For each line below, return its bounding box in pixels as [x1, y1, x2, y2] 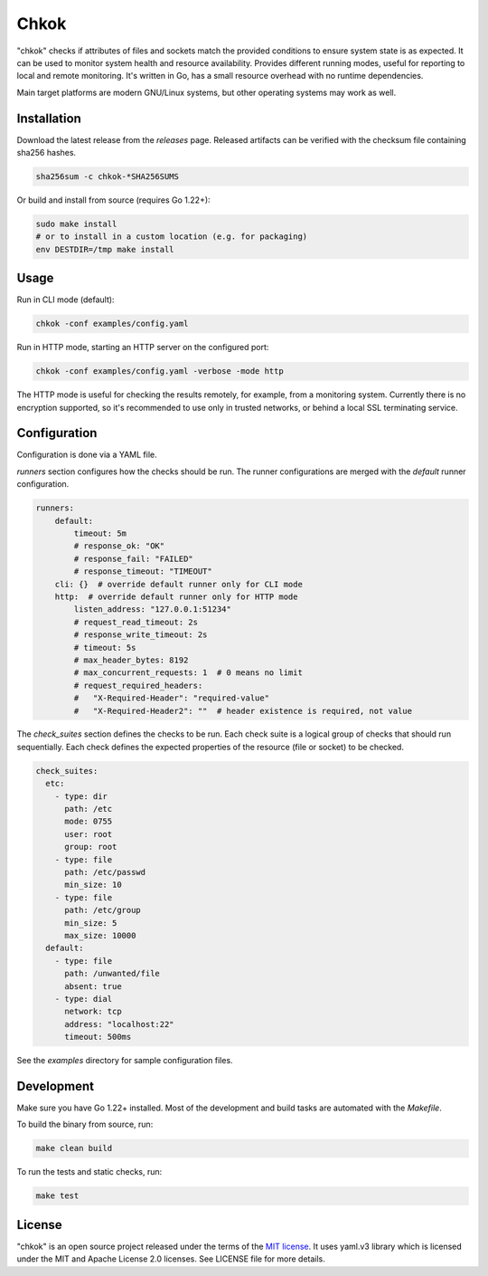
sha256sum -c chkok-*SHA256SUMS [35, 172, 180, 181]
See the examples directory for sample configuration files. [16, 1055, 234, 1066]
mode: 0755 [64, 816, 113, 827]
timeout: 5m [73, 528, 127, 538]
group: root [64, 842, 117, 852]
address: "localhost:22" [64, 1019, 175, 1029]
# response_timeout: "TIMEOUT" [73, 567, 212, 576]
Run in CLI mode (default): [16, 294, 115, 305]
